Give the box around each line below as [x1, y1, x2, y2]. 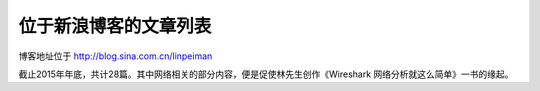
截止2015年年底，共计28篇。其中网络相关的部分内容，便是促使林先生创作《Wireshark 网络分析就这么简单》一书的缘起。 [18, 68, 514, 80]
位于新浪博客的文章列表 [18, 15, 212, 37]
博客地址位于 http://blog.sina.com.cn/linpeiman [18, 50, 213, 62]
